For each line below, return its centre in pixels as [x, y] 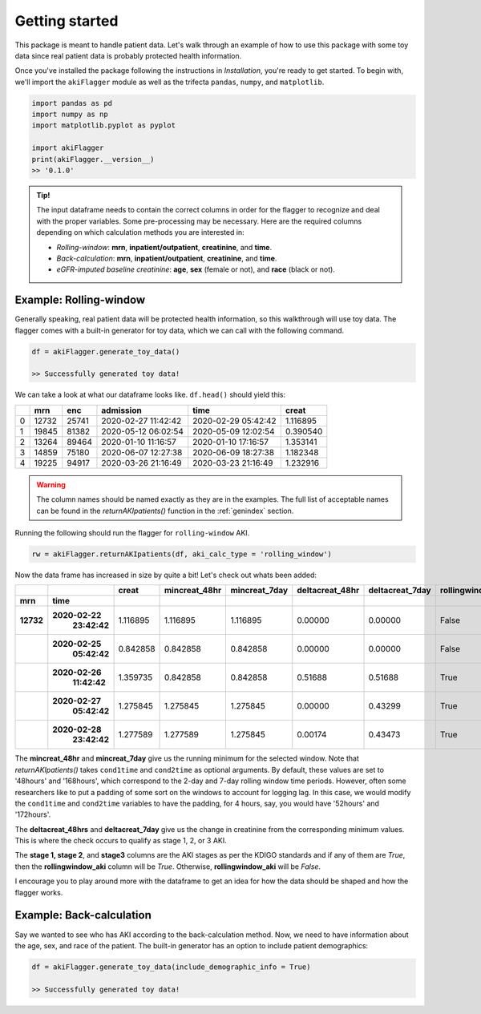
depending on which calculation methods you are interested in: [140, 232]
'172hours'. [33, 814]
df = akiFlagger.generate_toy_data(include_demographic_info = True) [171, 967]
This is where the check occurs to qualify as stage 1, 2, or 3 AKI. [121, 841]
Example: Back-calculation [83, 915]
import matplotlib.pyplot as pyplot [104, 125]
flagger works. [39, 892]
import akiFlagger [68, 148]
